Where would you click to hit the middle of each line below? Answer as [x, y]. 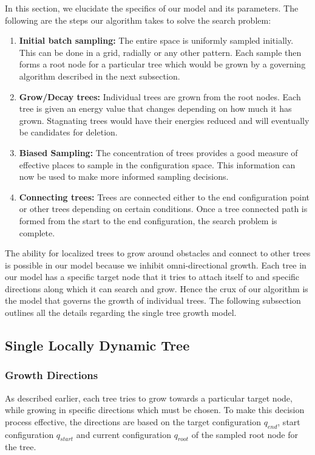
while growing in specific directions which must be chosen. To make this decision [155, 410]
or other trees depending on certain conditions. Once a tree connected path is [163, 209]
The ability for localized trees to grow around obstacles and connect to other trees [158, 253]
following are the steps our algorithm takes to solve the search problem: [138, 20]
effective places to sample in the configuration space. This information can [157, 164]
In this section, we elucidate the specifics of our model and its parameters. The [152, 8]
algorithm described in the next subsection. [100, 76]
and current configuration [124, 434]
